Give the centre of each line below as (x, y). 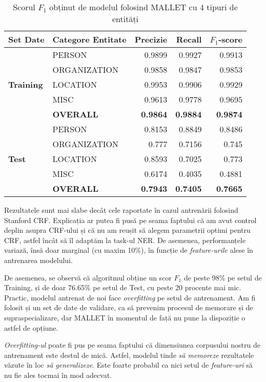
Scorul (24, 7)
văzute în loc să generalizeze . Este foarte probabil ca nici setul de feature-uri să (128, 365)
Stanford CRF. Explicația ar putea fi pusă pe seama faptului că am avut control (130, 220)
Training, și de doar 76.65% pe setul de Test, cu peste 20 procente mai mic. (123, 287)
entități (125, 19)
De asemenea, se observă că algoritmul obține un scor (88, 277)
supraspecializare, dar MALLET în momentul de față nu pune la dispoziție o (125, 317)
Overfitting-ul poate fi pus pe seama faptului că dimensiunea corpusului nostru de (132, 345)
